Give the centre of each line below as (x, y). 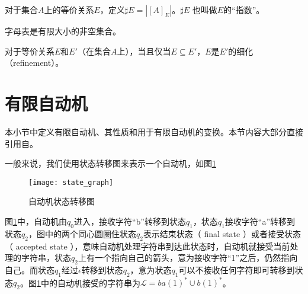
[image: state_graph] (71, 182)
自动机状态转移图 (62, 201)
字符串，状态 (46, 258)
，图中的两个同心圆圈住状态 (82, 233)
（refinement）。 (34, 63)
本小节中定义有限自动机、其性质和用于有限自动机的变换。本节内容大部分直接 (154, 131)
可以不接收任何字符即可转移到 (237, 269)
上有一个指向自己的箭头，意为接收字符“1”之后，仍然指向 (188, 258)
